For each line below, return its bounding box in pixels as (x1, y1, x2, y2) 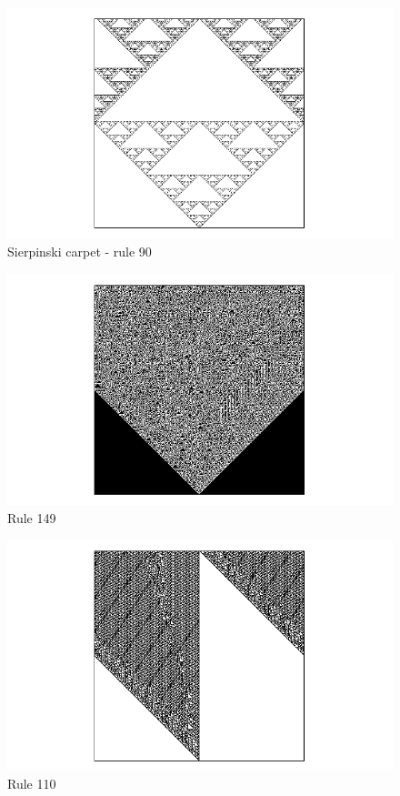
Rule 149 (7, 508, 56, 527)
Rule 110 (7, 774, 56, 793)
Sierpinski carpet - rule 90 (7, 241, 152, 260)
